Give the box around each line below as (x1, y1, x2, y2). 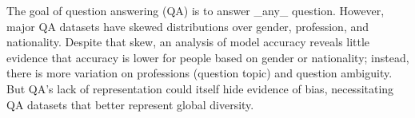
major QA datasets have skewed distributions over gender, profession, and (6, 18, 369, 34)
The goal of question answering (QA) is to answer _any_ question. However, (6, 2, 385, 18)
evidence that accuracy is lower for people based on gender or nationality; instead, (6, 49, 409, 65)
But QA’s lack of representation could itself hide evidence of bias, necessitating (6, 80, 394, 96)
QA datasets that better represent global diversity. (6, 96, 254, 112)
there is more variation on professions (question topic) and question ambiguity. (6, 65, 393, 81)
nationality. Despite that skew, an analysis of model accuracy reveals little (6, 33, 370, 50)
